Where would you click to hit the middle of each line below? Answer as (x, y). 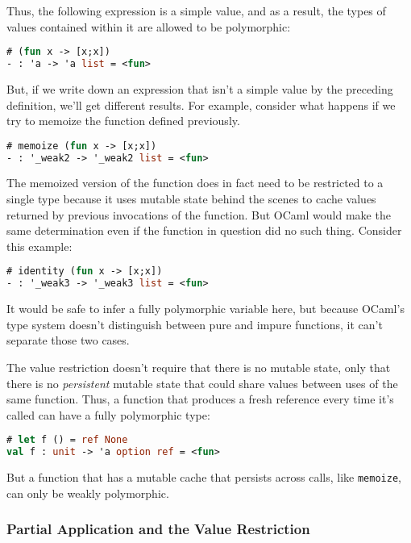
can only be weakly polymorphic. (88, 493)
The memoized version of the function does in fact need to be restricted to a (195, 183)
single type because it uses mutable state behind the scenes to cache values (191, 199)
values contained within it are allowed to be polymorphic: (149, 26)
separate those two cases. (68, 340)
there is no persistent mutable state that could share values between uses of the (202, 383)
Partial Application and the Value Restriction (158, 529)
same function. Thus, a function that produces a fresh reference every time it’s (200, 399)
